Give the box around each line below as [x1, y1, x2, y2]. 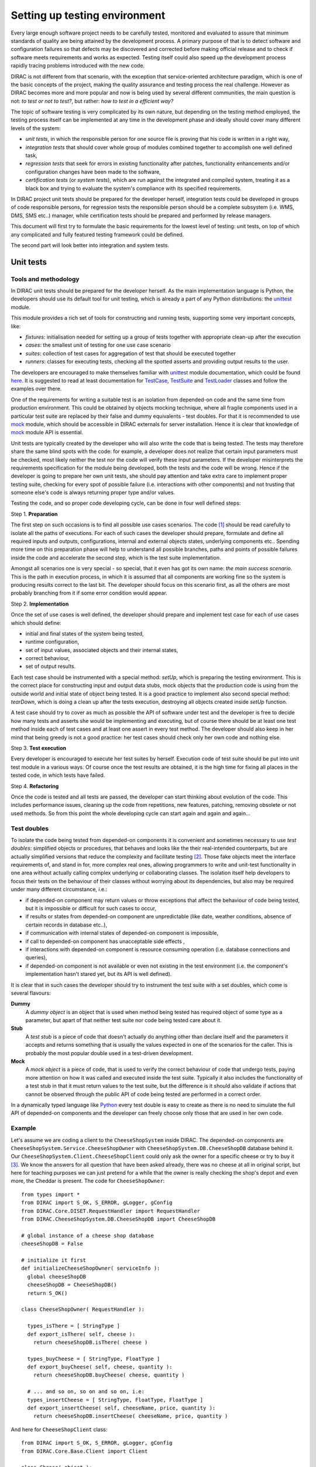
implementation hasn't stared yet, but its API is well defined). [25, 971, 172, 978]
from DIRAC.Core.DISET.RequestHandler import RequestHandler [21, 1208, 200, 1214]
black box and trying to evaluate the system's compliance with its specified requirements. [25, 185, 242, 192]
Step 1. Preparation [11, 511, 58, 518]
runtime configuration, [25, 638, 80, 645]
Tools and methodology [11, 275, 80, 283]
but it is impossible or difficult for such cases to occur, [25, 905, 157, 912]
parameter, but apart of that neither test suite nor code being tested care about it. [25, 1017, 222, 1024]
